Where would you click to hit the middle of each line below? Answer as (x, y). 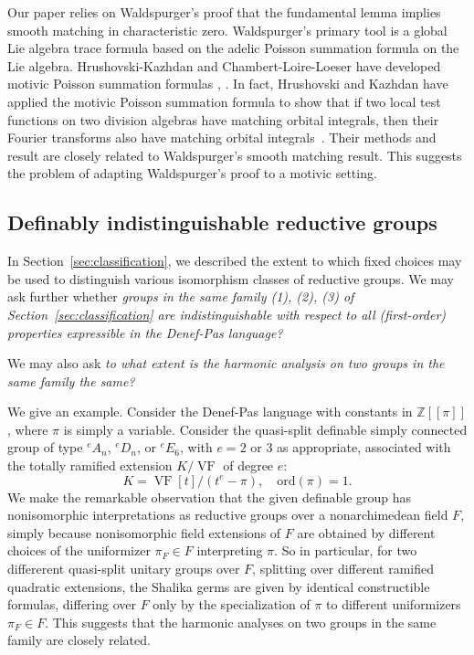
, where (28, 429)
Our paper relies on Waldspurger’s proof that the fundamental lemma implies (224, 12)
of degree (248, 465)
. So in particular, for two (346, 550)
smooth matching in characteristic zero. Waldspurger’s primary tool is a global (227, 30)
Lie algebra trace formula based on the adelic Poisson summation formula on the (233, 48)
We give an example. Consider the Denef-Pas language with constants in (210, 412)
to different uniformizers (394, 604)
